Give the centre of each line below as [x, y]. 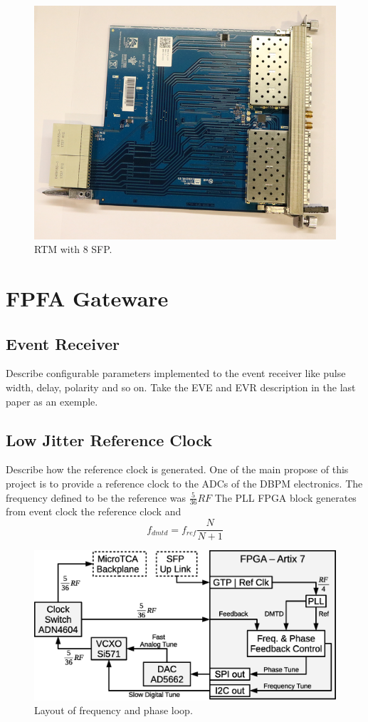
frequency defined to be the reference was [96, 497]
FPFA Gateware [87, 298]
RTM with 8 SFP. [73, 249]
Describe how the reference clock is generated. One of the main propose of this [177, 469]
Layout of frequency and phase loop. [114, 710]
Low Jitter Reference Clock [109, 439]
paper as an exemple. [52, 401]
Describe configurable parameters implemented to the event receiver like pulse [176, 373]
